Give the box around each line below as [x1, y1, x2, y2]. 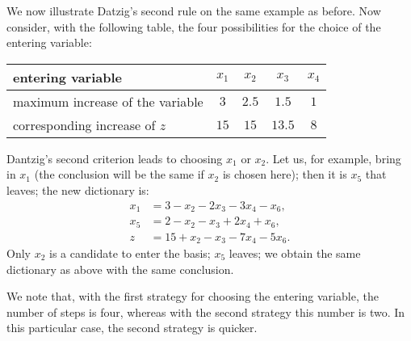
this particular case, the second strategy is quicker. [6, 319, 258, 336]
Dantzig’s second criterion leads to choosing [6, 149, 223, 166]
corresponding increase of [13, 115, 156, 134]
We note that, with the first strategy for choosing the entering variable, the [6, 288, 379, 305]
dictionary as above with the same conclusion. [6, 260, 234, 277]
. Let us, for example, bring [266, 149, 401, 166]
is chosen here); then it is [222, 166, 347, 183]
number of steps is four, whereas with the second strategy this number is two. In [6, 303, 405, 320]
